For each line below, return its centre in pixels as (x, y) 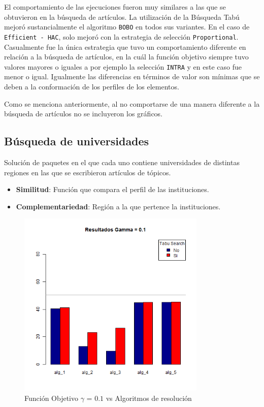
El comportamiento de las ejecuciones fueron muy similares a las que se (115, 7)
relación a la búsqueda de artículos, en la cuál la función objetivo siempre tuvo (126, 57)
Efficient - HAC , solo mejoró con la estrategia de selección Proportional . (121, 36)
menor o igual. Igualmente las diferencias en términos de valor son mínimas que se (132, 76)
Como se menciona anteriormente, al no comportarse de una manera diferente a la (132, 103)
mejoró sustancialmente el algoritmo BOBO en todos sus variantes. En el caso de (127, 27)
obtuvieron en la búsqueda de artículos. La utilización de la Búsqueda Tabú (122, 17)
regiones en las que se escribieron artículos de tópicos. (88, 172)
